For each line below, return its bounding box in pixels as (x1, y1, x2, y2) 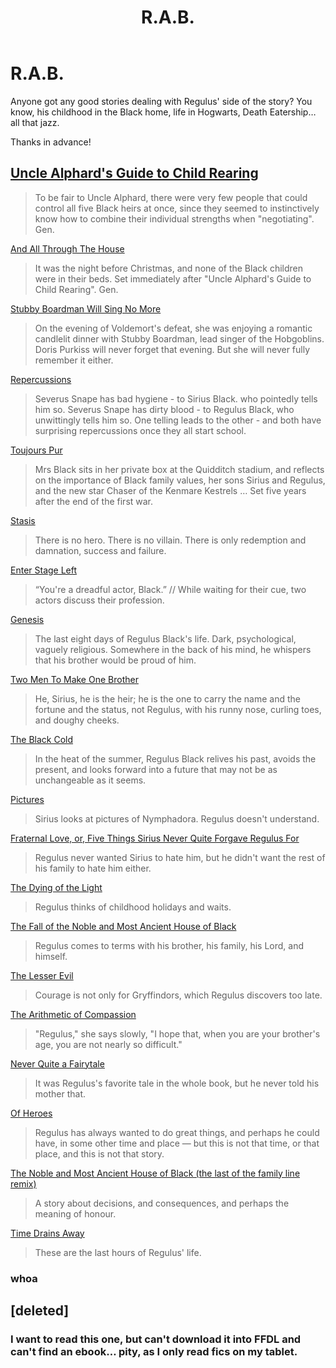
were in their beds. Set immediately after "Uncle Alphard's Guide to (34, 272, 312, 285)
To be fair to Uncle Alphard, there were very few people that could (34, 191, 308, 203)
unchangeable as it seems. (34, 774, 147, 786)
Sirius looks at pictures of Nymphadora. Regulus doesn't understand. (34, 812, 320, 825)
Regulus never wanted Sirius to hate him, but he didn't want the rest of (34, 851, 326, 863)
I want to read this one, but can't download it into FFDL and (10, 1332, 302, 1346)
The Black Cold (10, 733, 74, 745)
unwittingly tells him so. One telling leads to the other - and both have (34, 414, 322, 426)
